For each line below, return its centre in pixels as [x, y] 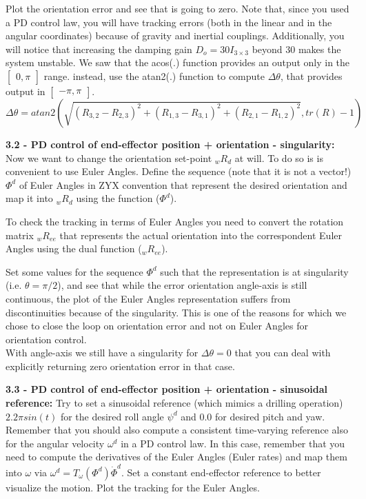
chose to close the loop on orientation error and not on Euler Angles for [157, 326]
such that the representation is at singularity [254, 271]
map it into [29, 198]
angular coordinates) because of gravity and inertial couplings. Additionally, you [175, 35]
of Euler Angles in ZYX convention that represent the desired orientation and [183, 184]
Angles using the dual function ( [74, 248]
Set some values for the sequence [74, 271]
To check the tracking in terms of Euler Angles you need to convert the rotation [175, 221]
